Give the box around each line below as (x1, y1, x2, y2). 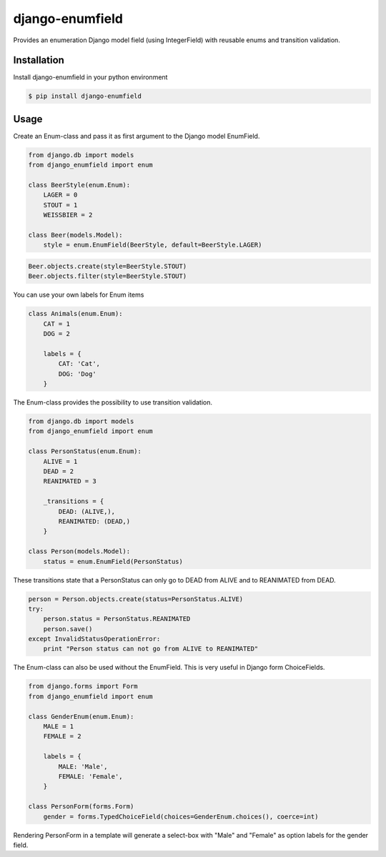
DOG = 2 (43, 330, 71, 338)
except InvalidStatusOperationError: (28, 635, 161, 643)
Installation (13, 54, 64, 66)
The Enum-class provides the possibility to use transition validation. (13, 398, 213, 407)
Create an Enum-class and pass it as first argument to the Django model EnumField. (13, 132, 260, 140)
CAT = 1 (43, 319, 71, 328)
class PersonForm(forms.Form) (28, 803, 134, 811)
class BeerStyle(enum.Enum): (28, 181, 131, 189)
